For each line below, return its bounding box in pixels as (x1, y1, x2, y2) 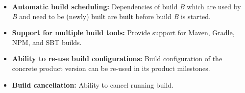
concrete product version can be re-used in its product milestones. (12, 63, 210, 73)
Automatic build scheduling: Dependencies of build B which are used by (12, 1, 241, 11)
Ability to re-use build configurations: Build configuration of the (12, 53, 222, 64)
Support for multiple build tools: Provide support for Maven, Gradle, (12, 27, 235, 38)
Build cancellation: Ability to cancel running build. (12, 79, 173, 90)
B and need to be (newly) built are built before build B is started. (12, 11, 211, 21)
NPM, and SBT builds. (12, 37, 82, 47)
